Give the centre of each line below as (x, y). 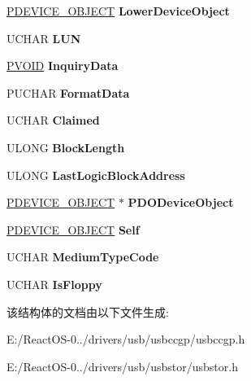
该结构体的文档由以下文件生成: (88, 311)
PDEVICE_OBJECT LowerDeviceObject (118, 11)
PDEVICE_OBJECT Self (73, 229)
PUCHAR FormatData (68, 92)
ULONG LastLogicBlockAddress (96, 175)
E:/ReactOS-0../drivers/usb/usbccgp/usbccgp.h (126, 339)
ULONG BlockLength (66, 147)
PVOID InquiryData (63, 66)
